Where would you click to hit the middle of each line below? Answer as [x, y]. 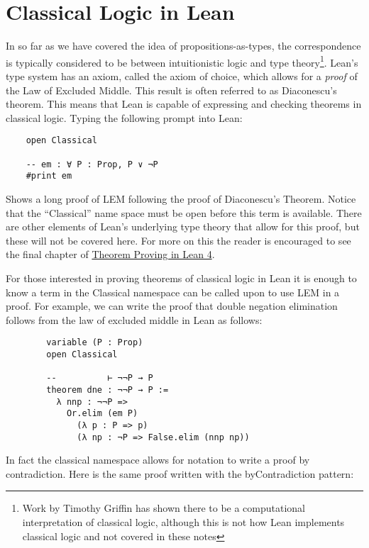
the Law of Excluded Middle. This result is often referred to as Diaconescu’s [171, 90]
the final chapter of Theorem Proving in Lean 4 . [110, 254]
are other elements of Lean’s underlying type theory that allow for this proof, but [183, 227]
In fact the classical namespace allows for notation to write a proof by [158, 460]
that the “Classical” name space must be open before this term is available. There [184, 212]
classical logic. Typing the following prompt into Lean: [124, 117]
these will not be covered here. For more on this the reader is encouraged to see [178, 240]
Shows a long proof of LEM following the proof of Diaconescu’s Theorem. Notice [181, 198]
